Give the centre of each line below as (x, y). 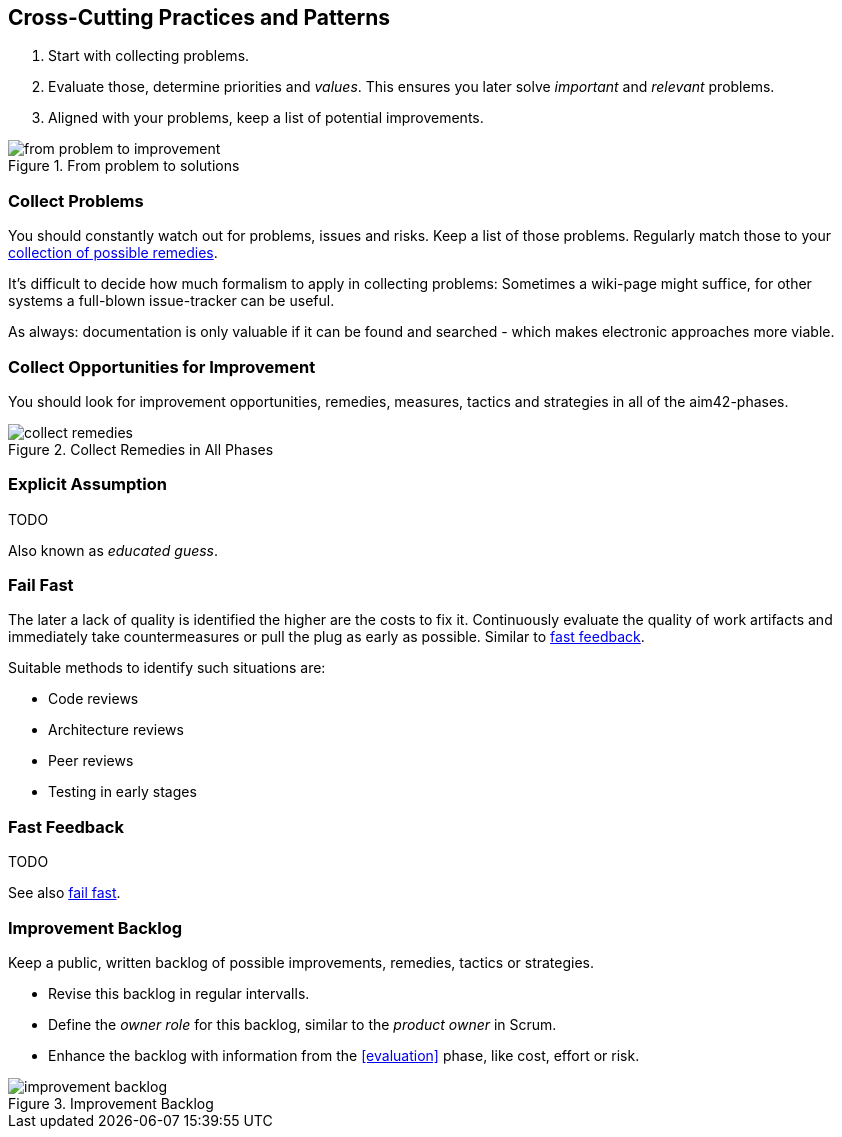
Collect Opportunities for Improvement (162, 366)
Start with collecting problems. (149, 56)
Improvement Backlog (95, 927)
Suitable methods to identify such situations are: (167, 668)
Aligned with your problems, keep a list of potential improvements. (266, 118)
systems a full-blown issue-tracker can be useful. (171, 301)
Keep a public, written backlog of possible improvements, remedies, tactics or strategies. (301, 962)
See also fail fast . (64, 893)
